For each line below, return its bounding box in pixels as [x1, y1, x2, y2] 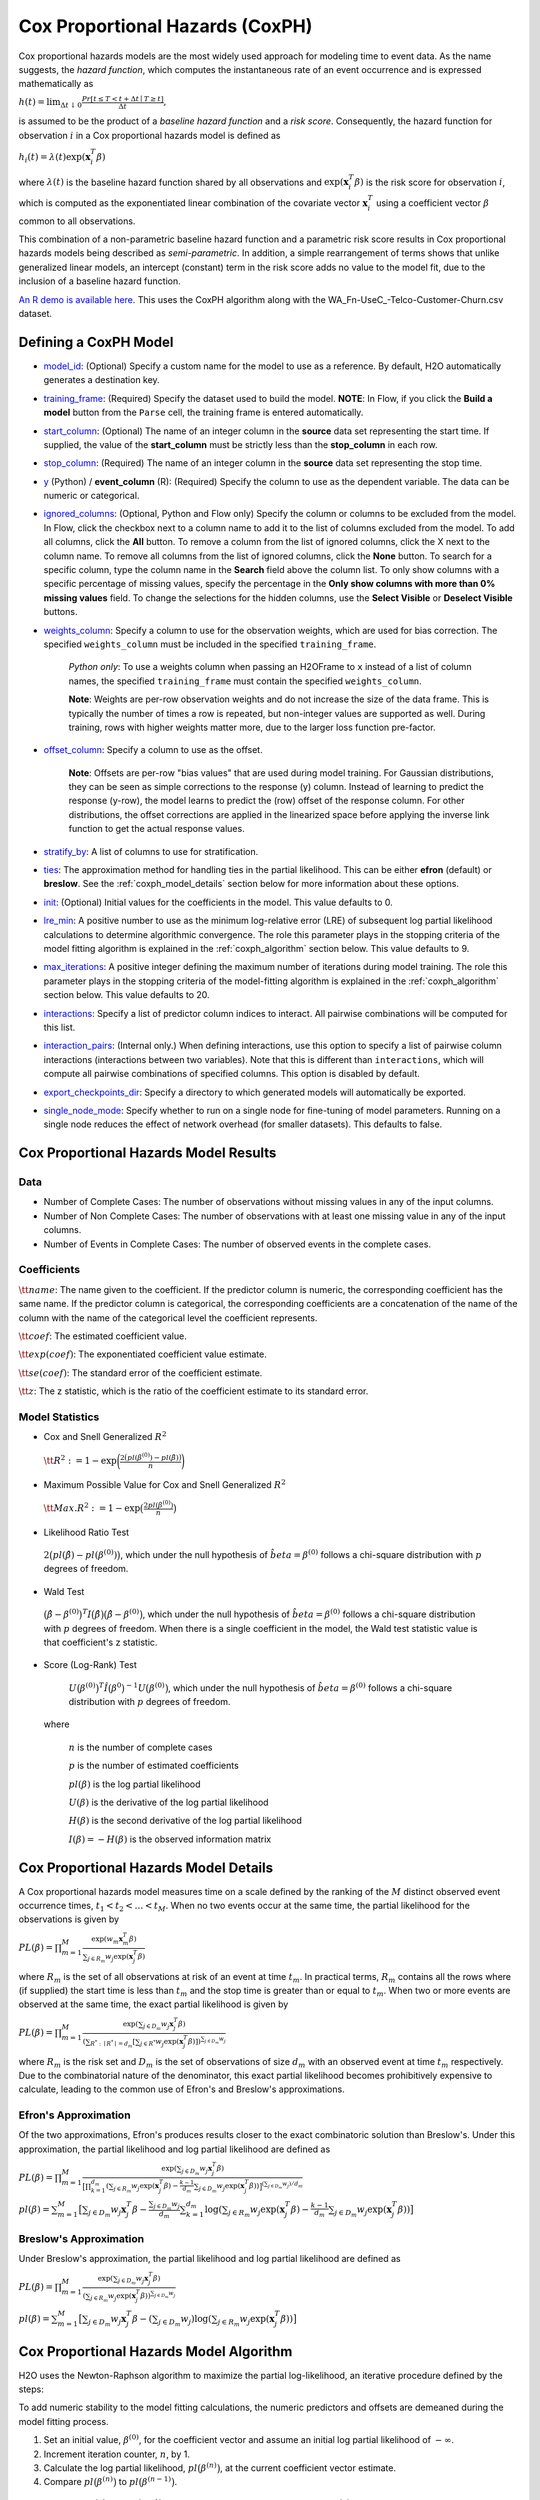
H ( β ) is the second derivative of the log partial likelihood [68, 1815, 302, 1827]
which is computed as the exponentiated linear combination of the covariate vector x [18, 196, 369, 209]
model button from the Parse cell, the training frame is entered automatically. [43, 406, 364, 419]
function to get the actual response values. [68, 823, 245, 835]
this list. [43, 1021, 76, 1033]
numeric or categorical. [43, 490, 140, 502]
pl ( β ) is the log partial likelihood [68, 1778, 201, 1790]
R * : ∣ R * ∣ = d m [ [90, 2037, 136, 2050]
